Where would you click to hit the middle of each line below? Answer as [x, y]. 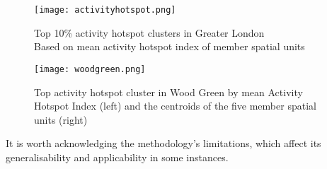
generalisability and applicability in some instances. [117, 157]
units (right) [61, 119]
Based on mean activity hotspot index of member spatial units [170, 46]
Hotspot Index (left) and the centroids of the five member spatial [175, 106]
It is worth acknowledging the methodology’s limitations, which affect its [163, 143]
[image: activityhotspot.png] [105, 10]
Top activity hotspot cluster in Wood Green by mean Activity [168, 92]
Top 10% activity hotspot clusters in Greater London [149, 32]
